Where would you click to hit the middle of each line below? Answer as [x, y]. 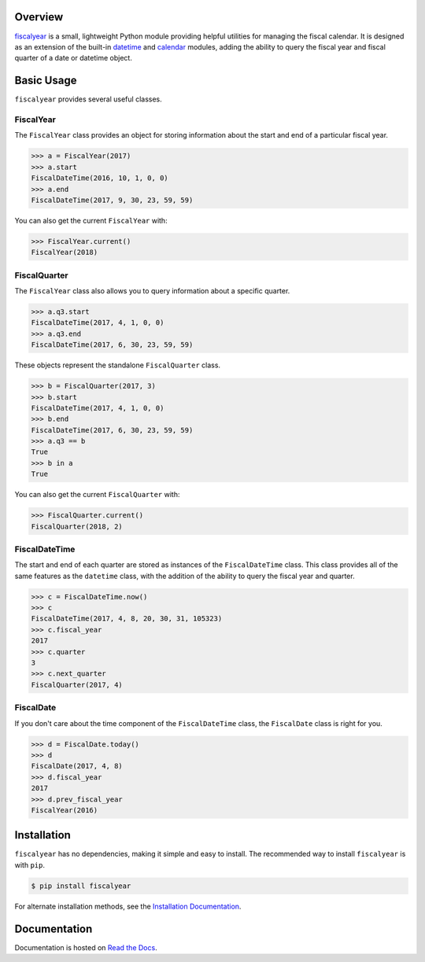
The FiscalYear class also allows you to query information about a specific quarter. [152, 290]
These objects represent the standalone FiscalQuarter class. [117, 365]
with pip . [30, 864]
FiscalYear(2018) [65, 252]
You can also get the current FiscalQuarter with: [97, 495]
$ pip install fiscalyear [81, 886]
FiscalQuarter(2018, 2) [77, 526]
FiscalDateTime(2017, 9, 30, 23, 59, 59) [112, 200]
